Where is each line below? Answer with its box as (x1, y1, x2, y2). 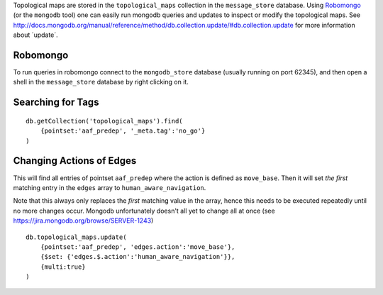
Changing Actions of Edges (13, 155, 137, 167)
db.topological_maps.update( (26, 233, 127, 241)
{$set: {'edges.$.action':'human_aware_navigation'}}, (40, 252, 235, 261)
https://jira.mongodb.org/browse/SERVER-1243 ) (13, 216, 154, 225)
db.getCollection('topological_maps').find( (26, 117, 184, 125)
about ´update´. (13, 30, 58, 39)
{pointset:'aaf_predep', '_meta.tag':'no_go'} (40, 127, 206, 135)
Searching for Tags (13, 96, 99, 108)
